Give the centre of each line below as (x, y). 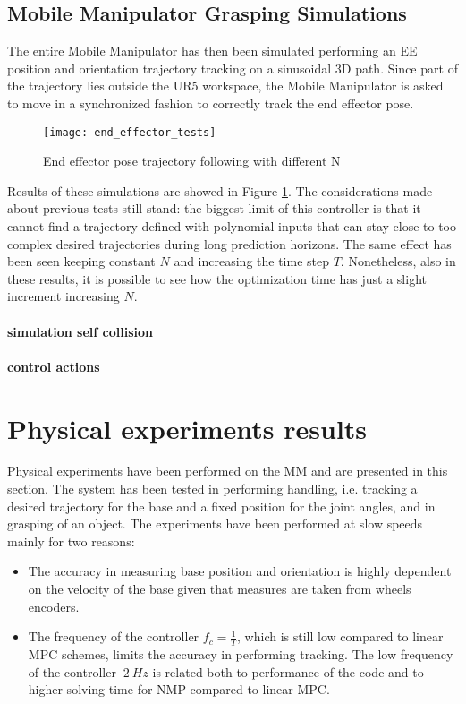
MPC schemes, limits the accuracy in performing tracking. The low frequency (241, 654)
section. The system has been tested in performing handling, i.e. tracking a (212, 489)
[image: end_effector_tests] (130, 132)
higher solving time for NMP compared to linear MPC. (179, 689)
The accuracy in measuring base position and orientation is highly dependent (240, 571)
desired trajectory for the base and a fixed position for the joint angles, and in (221, 506)
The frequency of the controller (114, 636)
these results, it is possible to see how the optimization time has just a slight (217, 278)
